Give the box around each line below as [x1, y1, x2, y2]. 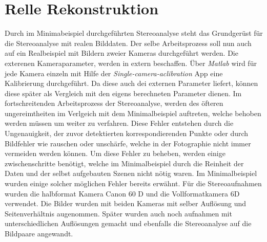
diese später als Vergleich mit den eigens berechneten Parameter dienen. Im [5, 87, 242, 98]
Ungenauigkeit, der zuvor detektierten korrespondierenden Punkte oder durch [5, 128, 249, 139]
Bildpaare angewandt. [5, 228, 73, 238]
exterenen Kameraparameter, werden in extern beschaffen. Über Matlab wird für [5, 57, 257, 68]
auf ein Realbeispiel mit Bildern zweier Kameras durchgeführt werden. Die [5, 48, 238, 58]
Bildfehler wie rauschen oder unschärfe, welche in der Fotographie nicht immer [5, 138, 251, 148]
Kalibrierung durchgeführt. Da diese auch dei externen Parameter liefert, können [5, 78, 258, 89]
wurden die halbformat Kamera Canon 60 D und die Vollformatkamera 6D [5, 188, 240, 199]
